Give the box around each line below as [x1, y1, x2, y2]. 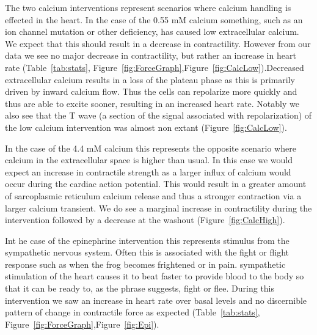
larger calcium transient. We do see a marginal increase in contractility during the [5, 201, 312, 214]
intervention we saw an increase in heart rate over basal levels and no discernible [5, 293, 307, 306]
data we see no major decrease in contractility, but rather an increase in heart [5, 49, 296, 62]
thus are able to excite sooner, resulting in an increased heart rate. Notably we [5, 97, 299, 109]
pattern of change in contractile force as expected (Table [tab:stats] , [5, 306, 260, 318]
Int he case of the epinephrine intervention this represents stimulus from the [5, 234, 290, 246]
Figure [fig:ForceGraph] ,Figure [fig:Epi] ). [5, 317, 159, 330]
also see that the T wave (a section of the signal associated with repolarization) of [5, 109, 312, 122]
